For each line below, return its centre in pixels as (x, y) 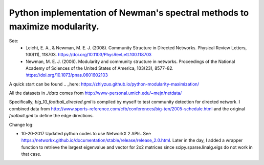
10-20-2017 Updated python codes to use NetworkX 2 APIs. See (86, 134)
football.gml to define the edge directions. (51, 116)
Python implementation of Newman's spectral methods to (129, 13)
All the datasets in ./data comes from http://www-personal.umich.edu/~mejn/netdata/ (95, 93)
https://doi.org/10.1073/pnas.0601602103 (67, 75)
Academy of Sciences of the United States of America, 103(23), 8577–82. (99, 68)
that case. (31, 154)
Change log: (21, 124)
